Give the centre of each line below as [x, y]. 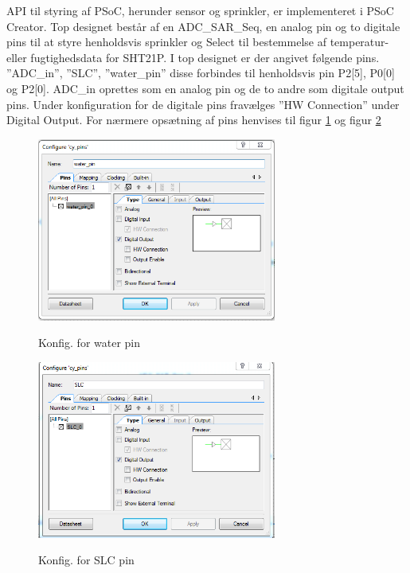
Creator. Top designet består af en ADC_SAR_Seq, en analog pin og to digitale [203, 26]
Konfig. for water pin [90, 343]
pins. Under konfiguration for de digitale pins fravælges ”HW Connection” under [203, 104]
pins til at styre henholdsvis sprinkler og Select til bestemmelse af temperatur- [198, 42]
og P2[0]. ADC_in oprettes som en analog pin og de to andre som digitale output [205, 88]
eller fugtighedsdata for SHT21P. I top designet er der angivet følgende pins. [193, 57]
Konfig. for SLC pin [86, 560]
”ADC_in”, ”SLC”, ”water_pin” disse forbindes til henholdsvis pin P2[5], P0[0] [201, 73]
